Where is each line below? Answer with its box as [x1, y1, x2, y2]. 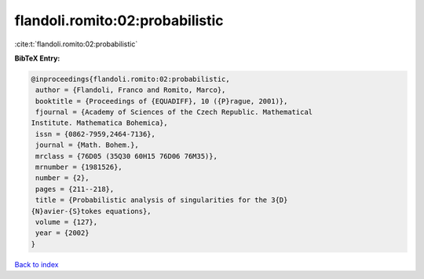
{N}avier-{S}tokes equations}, [31, 207, 152, 215]
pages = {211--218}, [35, 185, 115, 193]
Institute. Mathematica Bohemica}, [31, 119, 168, 127]
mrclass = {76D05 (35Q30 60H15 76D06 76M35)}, [35, 152, 217, 160]
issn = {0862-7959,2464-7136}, [35, 130, 156, 138]
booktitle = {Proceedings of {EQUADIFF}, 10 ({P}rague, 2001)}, [35, 97, 288, 105]
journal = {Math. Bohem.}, [35, 141, 139, 149]
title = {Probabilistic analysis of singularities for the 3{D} [35, 196, 288, 204]
